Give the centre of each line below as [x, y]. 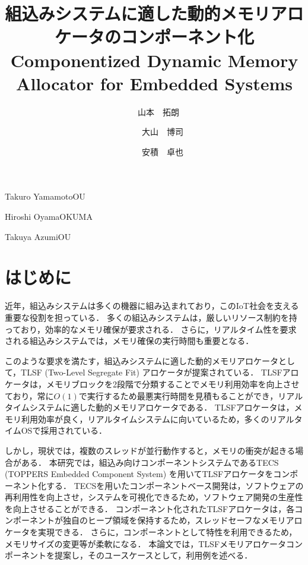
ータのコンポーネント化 [162, 37]
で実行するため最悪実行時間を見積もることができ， [178, 395]
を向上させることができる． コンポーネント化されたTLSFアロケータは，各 [150, 508]
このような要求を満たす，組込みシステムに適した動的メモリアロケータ [142, 360]
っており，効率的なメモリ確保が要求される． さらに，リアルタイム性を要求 [151, 329]
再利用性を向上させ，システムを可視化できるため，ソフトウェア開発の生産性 [154, 497]
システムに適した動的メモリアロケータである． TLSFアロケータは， [162, 407]
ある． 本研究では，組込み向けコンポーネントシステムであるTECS [150, 462]
